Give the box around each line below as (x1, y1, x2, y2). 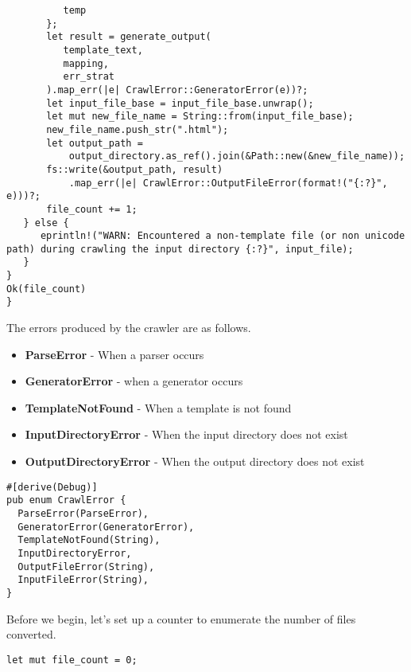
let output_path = (46, 137, 143, 149)
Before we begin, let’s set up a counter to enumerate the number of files (6, 610, 356, 627)
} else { (23, 217, 69, 229)
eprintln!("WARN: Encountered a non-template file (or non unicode (40, 230, 405, 242)
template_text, (63, 44, 143, 56)
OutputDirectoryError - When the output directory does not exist (25, 453, 365, 470)
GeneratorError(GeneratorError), (17, 521, 195, 533)
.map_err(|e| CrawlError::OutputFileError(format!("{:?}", (68, 177, 388, 189)
